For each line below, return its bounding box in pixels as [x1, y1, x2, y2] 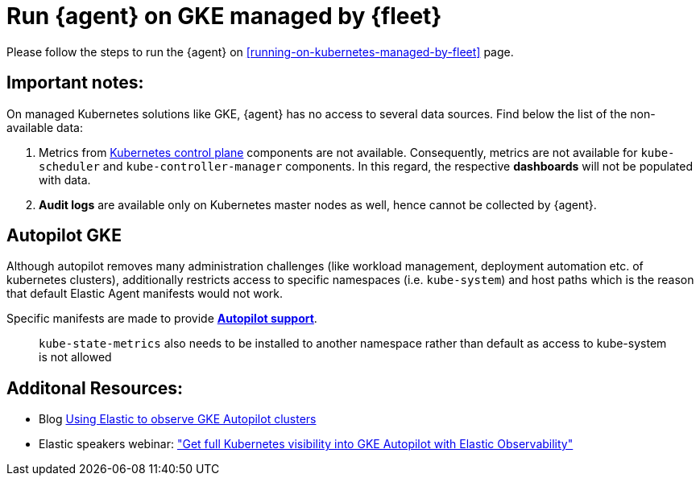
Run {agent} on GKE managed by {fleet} [6, 2, 442, 30]
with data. [39, 172, 91, 187]
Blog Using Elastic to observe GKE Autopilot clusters [39, 412, 317, 426]
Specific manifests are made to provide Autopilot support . [6, 311, 317, 326]
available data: [6, 120, 83, 134]
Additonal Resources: [6, 377, 184, 398]
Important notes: [6, 72, 144, 93]
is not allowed [39, 350, 112, 365]
